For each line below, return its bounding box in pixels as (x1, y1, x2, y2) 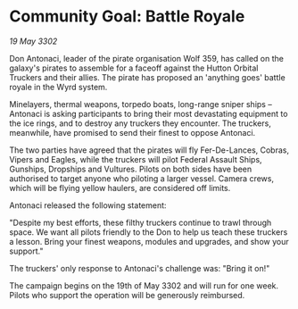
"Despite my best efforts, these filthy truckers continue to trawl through (9, 217, 272, 228)
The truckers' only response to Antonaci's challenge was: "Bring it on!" (9, 263, 270, 273)
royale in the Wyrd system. (9, 81, 108, 92)
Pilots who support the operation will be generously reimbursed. (9, 289, 245, 300)
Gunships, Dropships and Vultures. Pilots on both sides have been (9, 163, 252, 174)
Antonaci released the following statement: (9, 199, 167, 211)
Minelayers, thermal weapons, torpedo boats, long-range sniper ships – (9, 98, 272, 109)
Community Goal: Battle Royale (9, 6, 245, 27)
